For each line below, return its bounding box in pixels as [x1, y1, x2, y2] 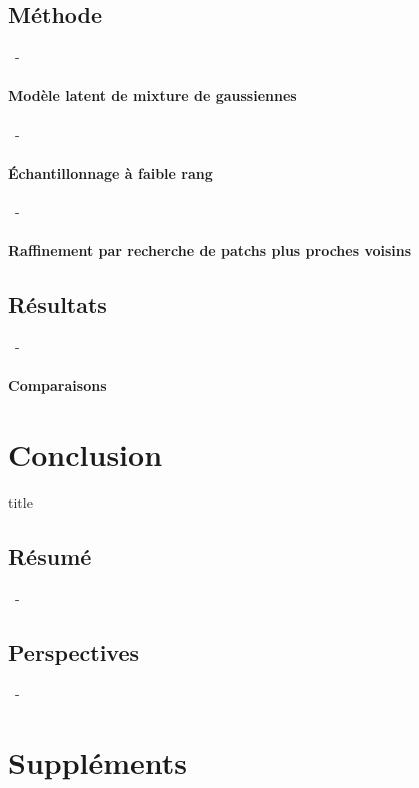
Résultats [8, 289, 107, 320]
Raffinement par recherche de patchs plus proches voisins [8, 240, 412, 261]
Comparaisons [8, 375, 107, 396]
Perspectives [8, 636, 140, 667]
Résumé [8, 540, 92, 571]
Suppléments [8, 742, 188, 783]
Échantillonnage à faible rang [8, 162, 213, 183]
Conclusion [8, 433, 163, 474]
